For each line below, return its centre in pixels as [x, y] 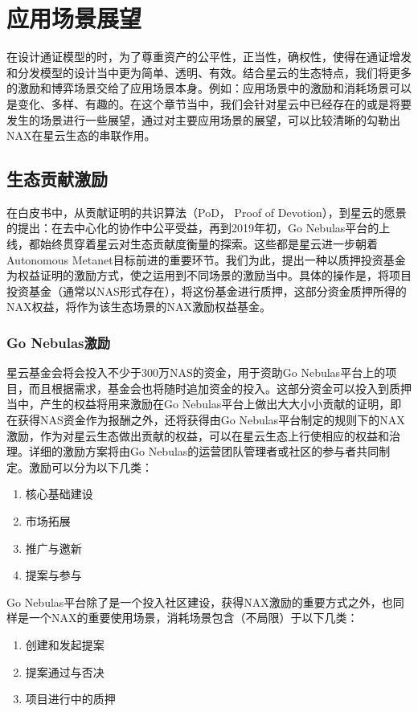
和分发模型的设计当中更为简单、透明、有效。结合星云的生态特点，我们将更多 [209, 72]
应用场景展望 [74, 18]
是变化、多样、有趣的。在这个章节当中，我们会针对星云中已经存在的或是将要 [209, 103]
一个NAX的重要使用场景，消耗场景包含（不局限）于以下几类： [193, 618]
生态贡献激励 [57, 179]
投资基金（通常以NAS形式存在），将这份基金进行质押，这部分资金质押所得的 [207, 291]
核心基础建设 [59, 494]
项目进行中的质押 [70, 699]
